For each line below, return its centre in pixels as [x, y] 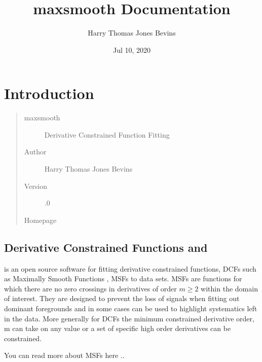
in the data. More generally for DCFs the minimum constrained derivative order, [129, 318]
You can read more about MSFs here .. [64, 355]
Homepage [40, 220]
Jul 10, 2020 [132, 50]
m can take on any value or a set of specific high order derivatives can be [118, 328]
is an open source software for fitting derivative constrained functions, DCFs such [130, 268]
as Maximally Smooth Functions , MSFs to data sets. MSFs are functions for [123, 278]
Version [36, 186]
